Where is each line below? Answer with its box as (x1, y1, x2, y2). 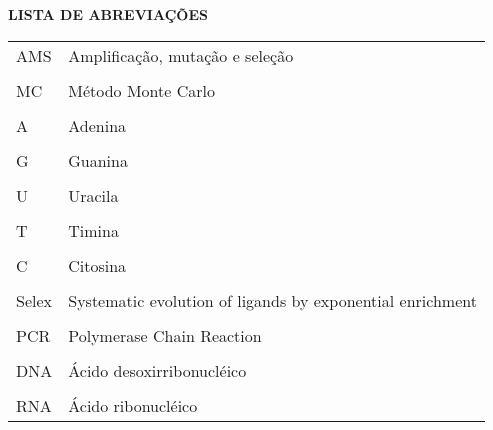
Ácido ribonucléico (68, 393, 198, 417)
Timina (68, 218, 119, 242)
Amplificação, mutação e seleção (68, 43, 294, 67)
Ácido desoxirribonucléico (68, 358, 247, 382)
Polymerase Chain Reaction (68, 323, 262, 347)
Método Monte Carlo (68, 78, 215, 102)
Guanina (68, 148, 128, 172)
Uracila (68, 183, 119, 207)
